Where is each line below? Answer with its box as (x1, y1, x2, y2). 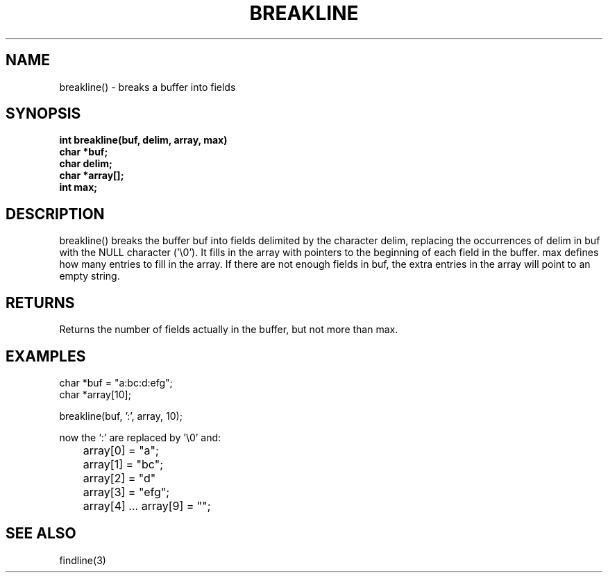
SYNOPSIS (6, 105, 81, 123)
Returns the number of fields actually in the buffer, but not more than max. (59, 323, 398, 336)
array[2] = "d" (83, 470, 156, 485)
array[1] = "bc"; (83, 457, 164, 471)
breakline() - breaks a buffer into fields (59, 80, 236, 93)
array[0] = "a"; (83, 443, 159, 457)
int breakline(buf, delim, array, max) (59, 134, 228, 146)
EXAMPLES (6, 347, 86, 365)
